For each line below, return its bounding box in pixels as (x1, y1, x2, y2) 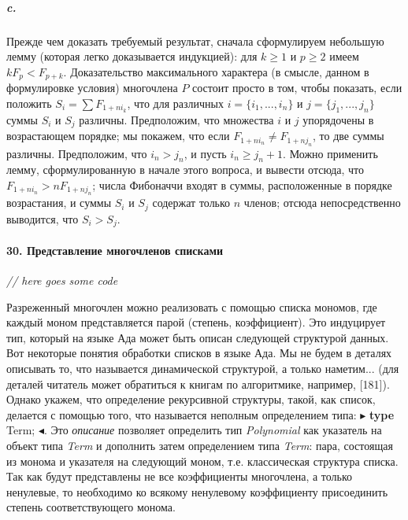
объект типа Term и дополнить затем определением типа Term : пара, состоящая (6, 437, 393, 453)
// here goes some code (6, 272, 118, 289)
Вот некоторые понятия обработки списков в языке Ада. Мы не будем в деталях (6, 345, 392, 361)
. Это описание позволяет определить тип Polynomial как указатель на (43, 422, 382, 438)
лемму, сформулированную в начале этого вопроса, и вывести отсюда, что (6, 161, 365, 178)
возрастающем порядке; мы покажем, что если (6, 127, 230, 144)
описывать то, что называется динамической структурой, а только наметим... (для (6, 360, 399, 376)
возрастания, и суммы (6, 194, 112, 211)
